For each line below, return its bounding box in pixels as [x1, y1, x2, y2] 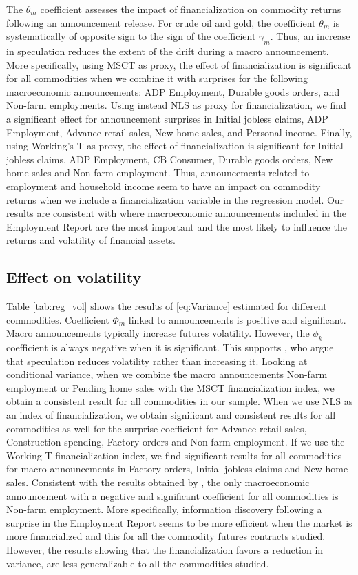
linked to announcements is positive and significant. [128, 312, 346, 326]
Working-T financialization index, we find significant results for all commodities [6, 448, 342, 462]
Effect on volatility [6, 266, 142, 288]
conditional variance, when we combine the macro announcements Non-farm [6, 367, 328, 381]
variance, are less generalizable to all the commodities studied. [6, 556, 269, 570]
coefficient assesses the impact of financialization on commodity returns [40, 2, 341, 16]
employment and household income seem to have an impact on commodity [6, 178, 321, 193]
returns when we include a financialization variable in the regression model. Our [6, 192, 344, 207]
